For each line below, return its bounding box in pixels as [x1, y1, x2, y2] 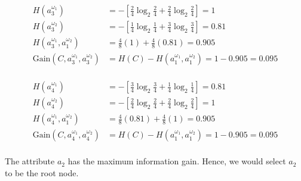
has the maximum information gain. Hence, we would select [67, 155, 286, 167]
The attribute [5, 155, 55, 167]
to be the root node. [5, 166, 79, 179]
